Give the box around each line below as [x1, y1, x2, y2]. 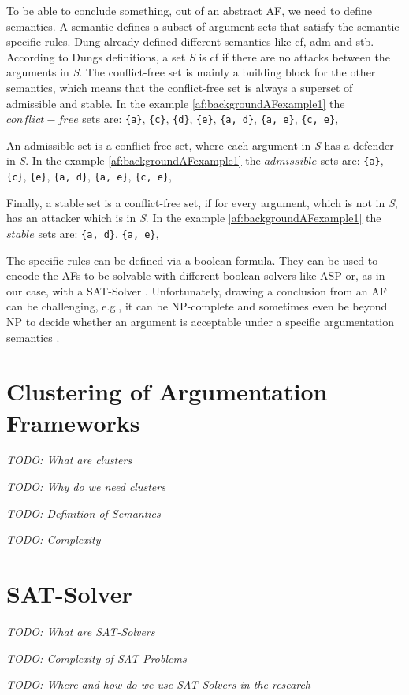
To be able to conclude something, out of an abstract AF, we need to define [6, 2, 372, 18]
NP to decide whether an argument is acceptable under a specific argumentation [6, 313, 395, 329]
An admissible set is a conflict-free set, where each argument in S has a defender [6, 136, 394, 153]
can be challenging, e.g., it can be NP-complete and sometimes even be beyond [6, 298, 388, 314]
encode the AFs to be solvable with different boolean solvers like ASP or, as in [6, 267, 385, 284]
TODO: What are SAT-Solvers [6, 623, 155, 639]
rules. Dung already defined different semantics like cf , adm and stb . [44, 33, 374, 50]
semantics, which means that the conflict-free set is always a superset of [6, 79, 353, 95]
